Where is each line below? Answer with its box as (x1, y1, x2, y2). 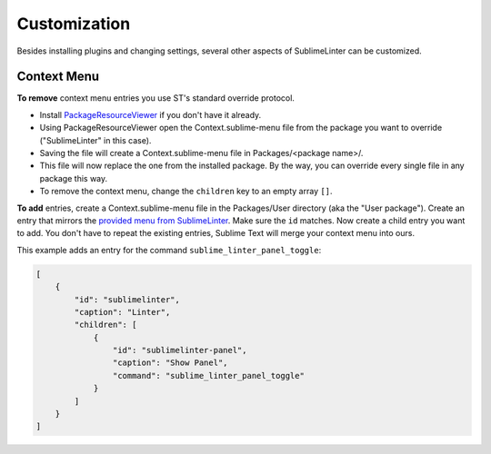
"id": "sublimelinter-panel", (112, 345, 247, 356)
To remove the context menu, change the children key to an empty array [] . (39, 186, 333, 197)
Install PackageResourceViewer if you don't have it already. (39, 109, 262, 120)
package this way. (39, 173, 108, 183)
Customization (16, 14, 131, 34)
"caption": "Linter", (74, 307, 171, 317)
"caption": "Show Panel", (112, 358, 228, 368)
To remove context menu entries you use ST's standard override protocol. (16, 93, 296, 104)
